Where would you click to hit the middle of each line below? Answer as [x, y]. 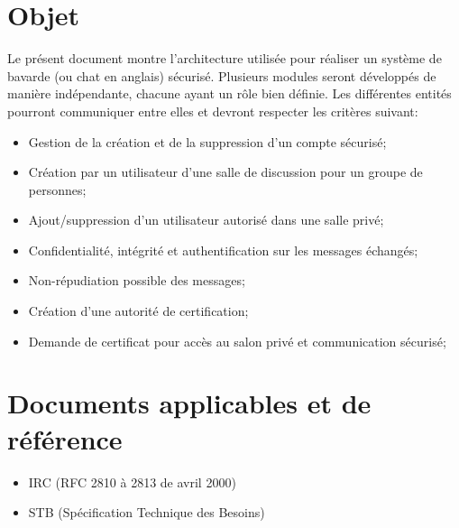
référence [65, 438]
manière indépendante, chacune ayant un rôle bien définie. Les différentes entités [229, 93]
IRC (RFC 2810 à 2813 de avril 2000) [132, 482]
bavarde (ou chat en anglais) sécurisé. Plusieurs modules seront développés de [222, 75]
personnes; [57, 189]
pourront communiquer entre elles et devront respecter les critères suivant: [213, 111]
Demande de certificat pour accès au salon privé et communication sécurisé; [237, 341]
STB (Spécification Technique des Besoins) [147, 512]
